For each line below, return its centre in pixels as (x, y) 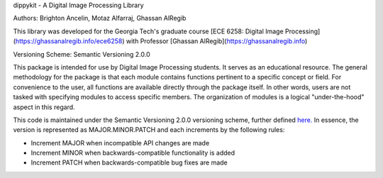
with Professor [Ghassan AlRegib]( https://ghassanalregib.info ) (217, 41)
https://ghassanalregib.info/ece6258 (69, 41)
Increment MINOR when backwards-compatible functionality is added (133, 153)
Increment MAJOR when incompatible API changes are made (120, 143)
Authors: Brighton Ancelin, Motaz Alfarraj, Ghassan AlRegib (100, 18)
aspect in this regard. (44, 107)
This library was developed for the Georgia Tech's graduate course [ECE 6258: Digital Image (148, 31)
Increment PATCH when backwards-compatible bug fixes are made (129, 162)
